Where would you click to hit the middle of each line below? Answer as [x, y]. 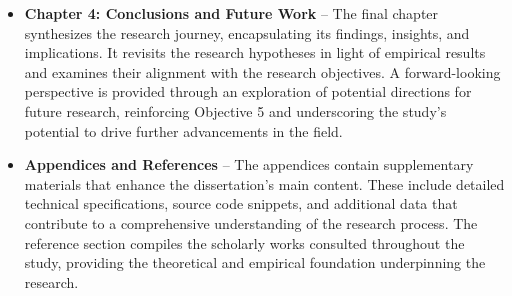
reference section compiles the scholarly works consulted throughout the [244, 242]
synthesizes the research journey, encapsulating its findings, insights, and [247, 32]
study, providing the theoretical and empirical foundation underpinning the [255, 262]
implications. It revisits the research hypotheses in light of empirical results [255, 52]
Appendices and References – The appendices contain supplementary [249, 164]
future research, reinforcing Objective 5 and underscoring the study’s [235, 110]
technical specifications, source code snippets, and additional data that [241, 203]
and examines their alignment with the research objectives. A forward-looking [262, 71]
